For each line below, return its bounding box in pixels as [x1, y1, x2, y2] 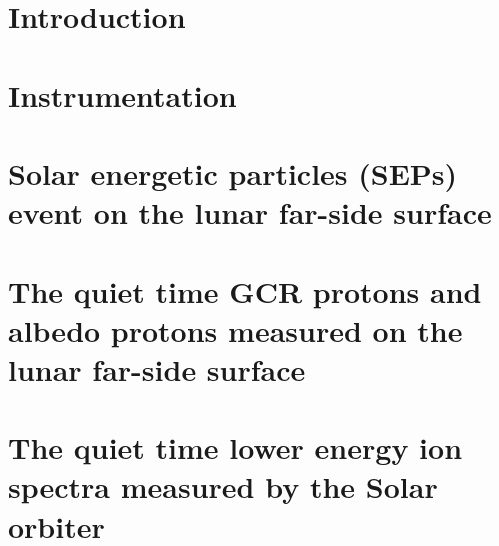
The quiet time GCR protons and [8, 270, 482, 311]
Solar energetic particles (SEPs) [8, 152, 458, 193]
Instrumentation [8, 74, 237, 115]
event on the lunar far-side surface [8, 192, 492, 233]
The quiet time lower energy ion [8, 427, 463, 468]
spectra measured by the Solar [8, 466, 438, 507]
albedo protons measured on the [8, 309, 463, 350]
